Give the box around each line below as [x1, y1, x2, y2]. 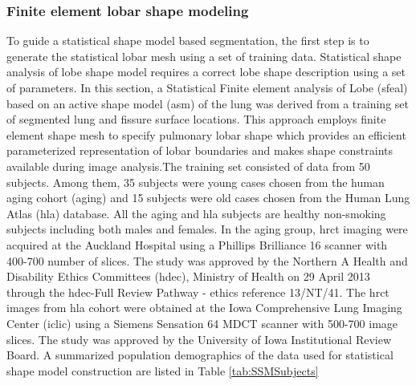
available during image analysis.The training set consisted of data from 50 [6, 157, 370, 174]
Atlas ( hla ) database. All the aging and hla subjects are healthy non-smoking [6, 205, 386, 221]
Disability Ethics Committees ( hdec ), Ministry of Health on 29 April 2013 [6, 268, 370, 285]
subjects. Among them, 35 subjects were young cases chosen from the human [6, 173, 385, 190]
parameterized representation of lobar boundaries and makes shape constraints [6, 142, 394, 159]
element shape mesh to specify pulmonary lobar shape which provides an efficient [6, 126, 406, 143]
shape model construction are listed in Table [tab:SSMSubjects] [6, 362, 319, 379]
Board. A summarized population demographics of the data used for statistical [6, 346, 394, 363]
